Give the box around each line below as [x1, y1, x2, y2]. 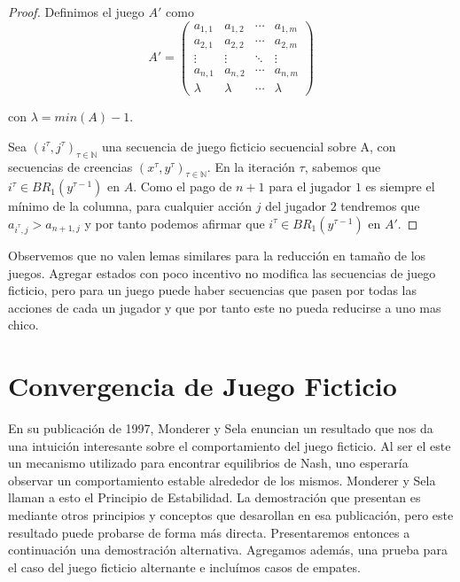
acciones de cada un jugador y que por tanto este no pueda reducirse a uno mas [8, 298, 441, 316]
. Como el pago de [133, 177, 232, 196]
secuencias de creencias [8, 157, 133, 175]
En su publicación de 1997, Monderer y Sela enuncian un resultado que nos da [8, 419, 433, 438]
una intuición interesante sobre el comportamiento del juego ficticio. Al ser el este [8, 436, 451, 454]
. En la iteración [207, 157, 295, 175]
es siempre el [365, 177, 435, 196]
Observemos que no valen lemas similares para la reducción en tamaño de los [8, 245, 426, 264]
